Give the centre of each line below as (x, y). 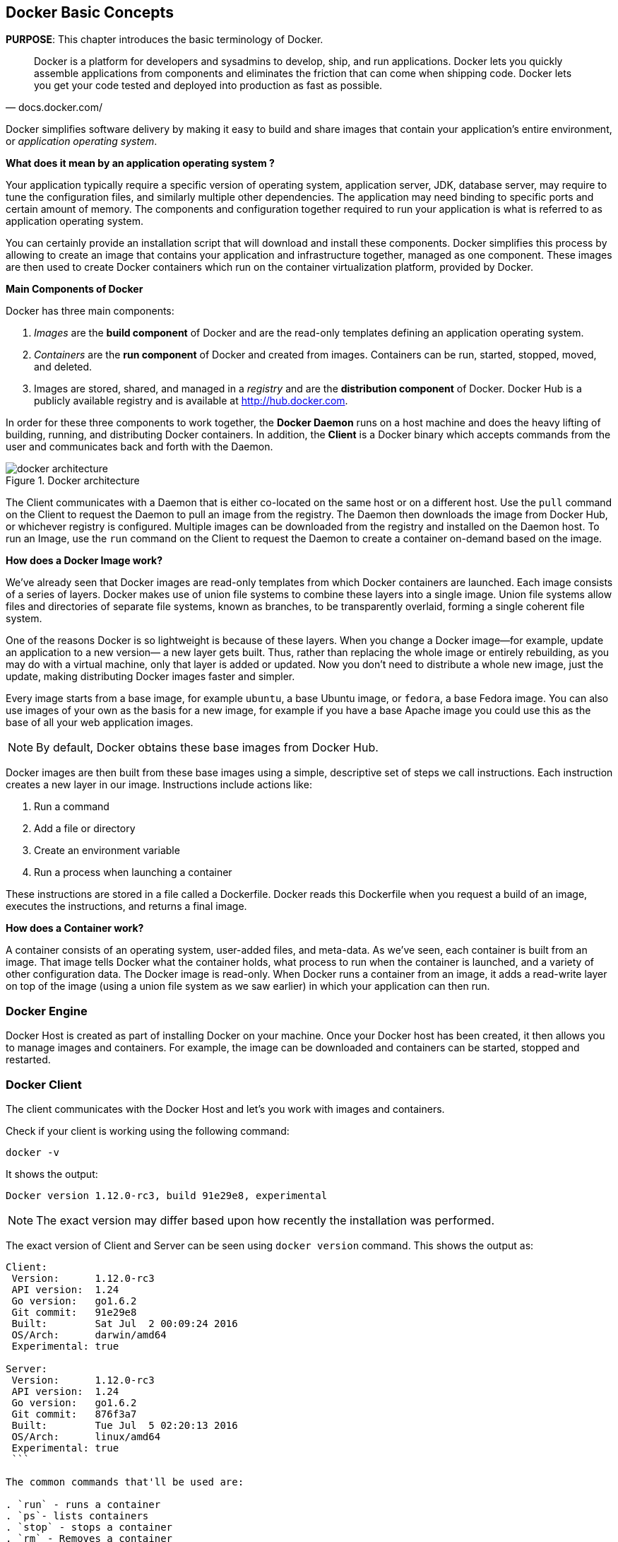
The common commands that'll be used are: (125, 1482)
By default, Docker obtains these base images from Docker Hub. (207, 748)
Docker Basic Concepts (90, 12)
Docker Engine (47, 1011)
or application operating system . (82, 141)
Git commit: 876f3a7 (74, 1414)
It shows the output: (52, 1174)
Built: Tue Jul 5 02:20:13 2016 (125, 1425)
